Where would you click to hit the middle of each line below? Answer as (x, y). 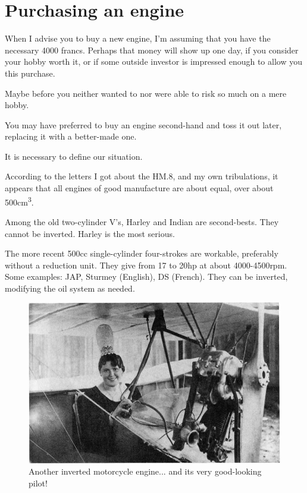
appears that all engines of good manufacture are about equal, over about (139, 188)
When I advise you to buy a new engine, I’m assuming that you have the (138, 38)
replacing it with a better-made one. (71, 136)
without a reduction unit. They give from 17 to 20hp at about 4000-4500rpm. (146, 265)
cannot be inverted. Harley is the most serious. (90, 233)
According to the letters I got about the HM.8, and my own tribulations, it (142, 176)
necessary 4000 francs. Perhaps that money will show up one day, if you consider (152, 50)
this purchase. (30, 73)
